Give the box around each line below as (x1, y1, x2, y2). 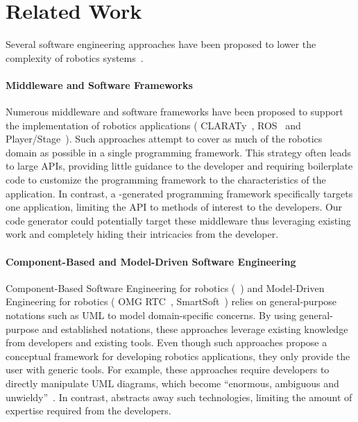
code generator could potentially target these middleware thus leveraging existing (6, 213, 351, 227)
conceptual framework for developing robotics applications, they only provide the (6, 348, 350, 363)
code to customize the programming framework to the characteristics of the (6, 172, 326, 187)
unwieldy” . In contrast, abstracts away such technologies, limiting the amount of (6, 389, 352, 404)
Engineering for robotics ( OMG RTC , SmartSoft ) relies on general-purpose (6, 294, 337, 309)
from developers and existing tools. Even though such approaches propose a (6, 335, 327, 350)
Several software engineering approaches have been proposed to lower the (6, 37, 316, 51)
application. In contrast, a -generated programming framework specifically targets (6, 186, 353, 200)
